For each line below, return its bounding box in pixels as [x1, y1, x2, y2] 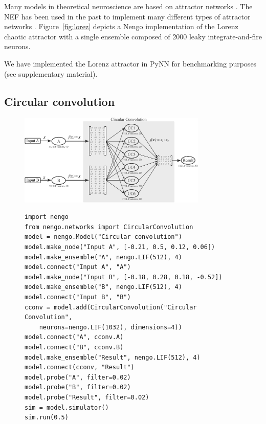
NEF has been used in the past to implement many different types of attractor [4, 11, 251, 21]
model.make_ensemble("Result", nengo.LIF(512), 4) [25, 353, 201, 361]
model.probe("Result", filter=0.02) [25, 393, 149, 401]
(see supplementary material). [4, 68, 98, 79]
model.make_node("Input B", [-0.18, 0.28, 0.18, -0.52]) [25, 273, 223, 281]
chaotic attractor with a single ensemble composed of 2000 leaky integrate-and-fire [4, 31, 262, 41]
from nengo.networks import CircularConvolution [25, 223, 193, 231]
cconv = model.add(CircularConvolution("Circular [25, 303, 197, 311]
